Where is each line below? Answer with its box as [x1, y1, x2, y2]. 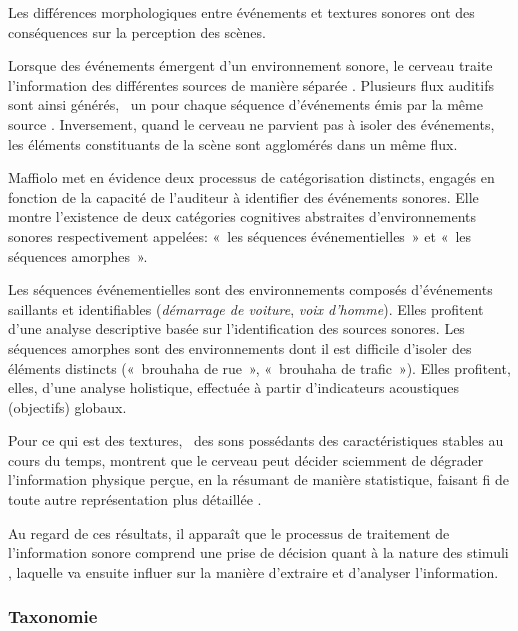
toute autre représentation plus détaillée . [8, 489, 262, 510]
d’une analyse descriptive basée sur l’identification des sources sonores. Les [8, 318, 465, 339]
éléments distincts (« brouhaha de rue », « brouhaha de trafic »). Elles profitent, [8, 357, 511, 378]
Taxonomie [8, 604, 98, 629]
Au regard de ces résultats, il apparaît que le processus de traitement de [8, 522, 450, 543]
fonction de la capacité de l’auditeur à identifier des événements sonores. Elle [8, 186, 479, 207]
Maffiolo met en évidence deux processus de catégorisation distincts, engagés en [8, 167, 495, 188]
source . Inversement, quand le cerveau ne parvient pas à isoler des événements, [8, 113, 495, 134]
